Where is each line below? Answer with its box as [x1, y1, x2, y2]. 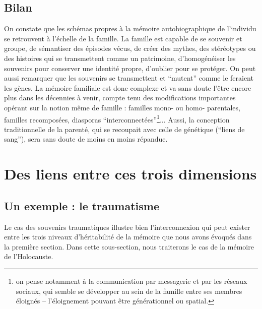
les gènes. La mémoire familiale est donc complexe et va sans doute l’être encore [4, 82, 251, 93]
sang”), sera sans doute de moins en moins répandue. [4, 134, 168, 144]
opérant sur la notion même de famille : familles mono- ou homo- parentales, [4, 102, 240, 112]
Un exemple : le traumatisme [4, 198, 159, 213]
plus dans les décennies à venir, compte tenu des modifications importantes [4, 92, 236, 103]
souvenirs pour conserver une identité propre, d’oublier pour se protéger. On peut [4, 63, 256, 73]
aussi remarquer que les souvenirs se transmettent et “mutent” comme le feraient [4, 73, 253, 83]
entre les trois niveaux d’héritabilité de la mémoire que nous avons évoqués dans [4, 231, 252, 242]
